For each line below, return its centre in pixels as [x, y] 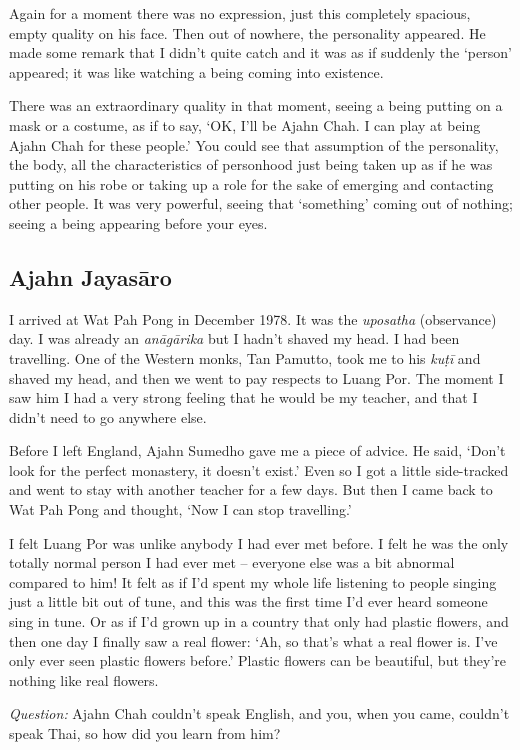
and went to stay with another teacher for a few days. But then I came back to [251, 489]
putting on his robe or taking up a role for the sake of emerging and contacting [251, 183]
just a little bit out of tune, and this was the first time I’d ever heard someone [248, 601]
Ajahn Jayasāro [90, 276]
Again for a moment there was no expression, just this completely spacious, [240, 13]
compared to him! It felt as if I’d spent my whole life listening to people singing [253, 581]
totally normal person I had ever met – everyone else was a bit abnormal [232, 562]
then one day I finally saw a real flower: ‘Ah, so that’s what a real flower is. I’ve [253, 640]
